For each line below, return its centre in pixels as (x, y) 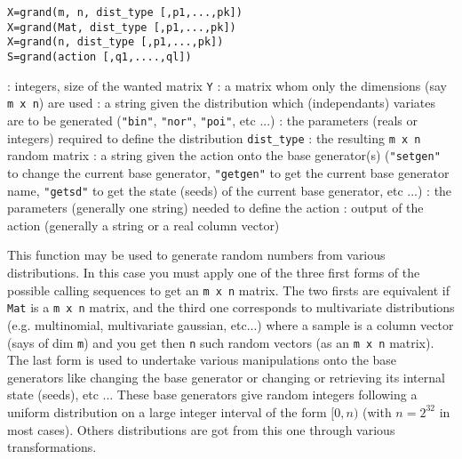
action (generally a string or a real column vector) (143, 225)
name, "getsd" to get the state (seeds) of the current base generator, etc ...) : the (230, 190)
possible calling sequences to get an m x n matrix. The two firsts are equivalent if (228, 290)
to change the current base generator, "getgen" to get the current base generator (228, 172)
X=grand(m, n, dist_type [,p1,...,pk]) (125, 12)
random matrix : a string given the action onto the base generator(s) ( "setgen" (224, 155)
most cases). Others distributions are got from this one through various (201, 429)
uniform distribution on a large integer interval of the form (167, 411)
